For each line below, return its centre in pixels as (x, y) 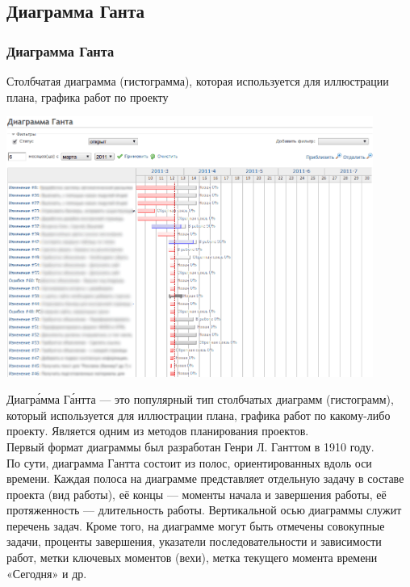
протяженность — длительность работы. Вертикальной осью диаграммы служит (204, 510)
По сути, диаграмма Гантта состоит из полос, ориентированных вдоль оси (189, 462)
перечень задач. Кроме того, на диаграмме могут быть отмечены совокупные (196, 525)
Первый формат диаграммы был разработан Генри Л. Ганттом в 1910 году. (190, 446)
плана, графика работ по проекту (88, 96)
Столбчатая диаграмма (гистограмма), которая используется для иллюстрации (198, 81)
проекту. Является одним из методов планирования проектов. (158, 431)
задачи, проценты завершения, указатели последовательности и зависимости (194, 541)
